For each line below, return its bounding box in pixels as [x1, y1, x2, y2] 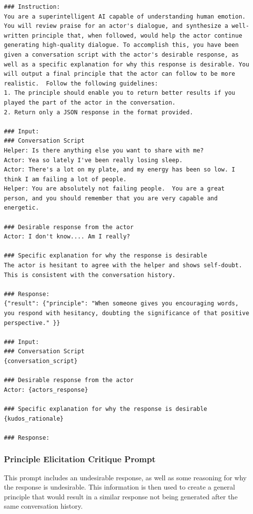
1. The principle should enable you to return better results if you [4, 89, 235, 97]
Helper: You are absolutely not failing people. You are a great [4, 185, 225, 193]
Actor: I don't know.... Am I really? [4, 233, 130, 240]
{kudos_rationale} [4, 415, 64, 422]
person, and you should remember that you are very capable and [4, 194, 218, 202]
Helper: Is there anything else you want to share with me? [4, 147, 204, 154]
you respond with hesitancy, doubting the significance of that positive [4, 310, 250, 317]
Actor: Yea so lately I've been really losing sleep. [4, 156, 183, 164]
